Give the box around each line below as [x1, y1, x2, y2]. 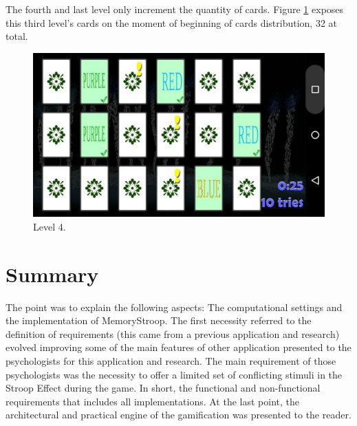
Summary [6, 259, 99, 288]
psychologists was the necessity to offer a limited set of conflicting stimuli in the [6, 367, 343, 381]
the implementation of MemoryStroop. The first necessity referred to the [6, 313, 312, 328]
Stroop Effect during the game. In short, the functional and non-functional [6, 381, 321, 395]
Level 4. [33, 219, 66, 233]
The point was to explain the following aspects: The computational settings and [6, 299, 343, 314]
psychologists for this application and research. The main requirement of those [6, 353, 336, 368]
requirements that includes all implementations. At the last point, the [6, 394, 299, 408]
